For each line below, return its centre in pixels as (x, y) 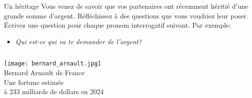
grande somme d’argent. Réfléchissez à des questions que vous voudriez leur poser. (126, 15)
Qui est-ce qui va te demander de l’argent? (79, 41)
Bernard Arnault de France (44, 73)
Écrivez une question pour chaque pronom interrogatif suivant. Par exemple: (118, 25)
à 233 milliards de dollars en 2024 (54, 91)
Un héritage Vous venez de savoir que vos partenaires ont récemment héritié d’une (126, 6)
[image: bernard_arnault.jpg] (53, 64)
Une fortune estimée (34, 82)
